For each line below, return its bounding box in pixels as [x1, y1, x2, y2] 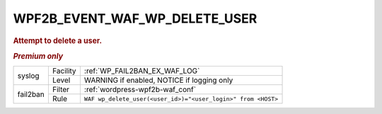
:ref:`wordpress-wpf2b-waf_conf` [83, 85, 197, 95]
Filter [52, 85, 70, 95]
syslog [17, 71, 40, 81]
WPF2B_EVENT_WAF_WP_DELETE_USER [13, 11, 257, 26]
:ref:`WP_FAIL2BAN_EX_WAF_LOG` [83, 66, 200, 76]
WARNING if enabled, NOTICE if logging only [83, 75, 233, 85]
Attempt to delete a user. [13, 35, 103, 45]
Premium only [13, 51, 64, 61]
